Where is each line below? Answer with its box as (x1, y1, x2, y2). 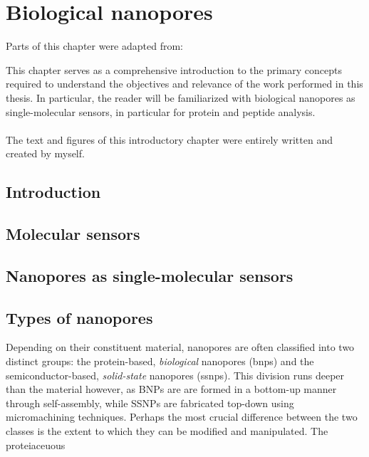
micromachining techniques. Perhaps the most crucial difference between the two (6, 409, 358, 424)
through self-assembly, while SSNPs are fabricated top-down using (6, 395, 294, 410)
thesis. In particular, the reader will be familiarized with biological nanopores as (6, 90, 355, 105)
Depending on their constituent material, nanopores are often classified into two (6, 340, 355, 354)
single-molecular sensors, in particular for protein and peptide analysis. (6, 104, 316, 119)
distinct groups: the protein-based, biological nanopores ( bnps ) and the (6, 354, 314, 369)
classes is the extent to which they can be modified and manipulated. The (6, 423, 328, 438)
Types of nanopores (6, 306, 153, 328)
